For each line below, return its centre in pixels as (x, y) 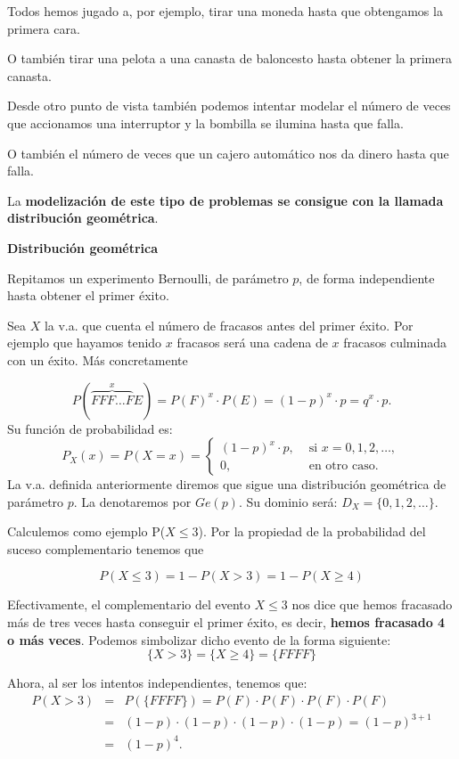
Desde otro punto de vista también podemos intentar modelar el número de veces (229, 106)
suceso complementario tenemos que (106, 548)
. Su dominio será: (288, 501)
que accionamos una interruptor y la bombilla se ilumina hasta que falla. (205, 122)
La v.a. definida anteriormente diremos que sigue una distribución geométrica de (227, 484)
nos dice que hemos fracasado (372, 604)
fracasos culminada (395, 343)
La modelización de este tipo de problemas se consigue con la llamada (225, 200)
